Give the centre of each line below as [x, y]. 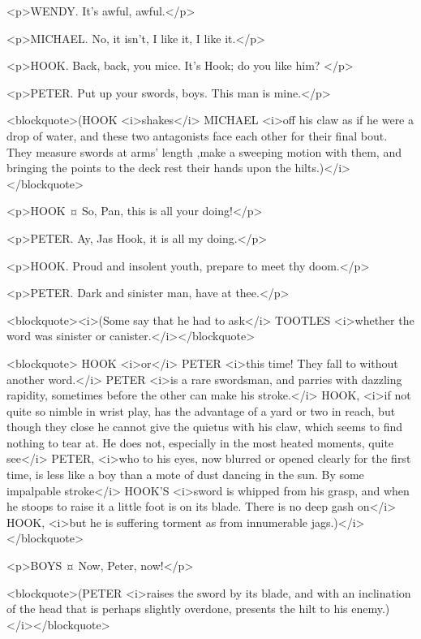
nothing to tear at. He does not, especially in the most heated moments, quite [200, 442]
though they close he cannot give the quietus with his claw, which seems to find [205, 427]
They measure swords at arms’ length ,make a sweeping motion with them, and [204, 151]
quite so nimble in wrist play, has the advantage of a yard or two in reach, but [201, 410]
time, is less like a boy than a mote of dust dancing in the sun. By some [185, 475]
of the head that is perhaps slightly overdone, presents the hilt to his [177, 609]
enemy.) [371, 609]
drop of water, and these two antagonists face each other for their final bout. [197, 135]
